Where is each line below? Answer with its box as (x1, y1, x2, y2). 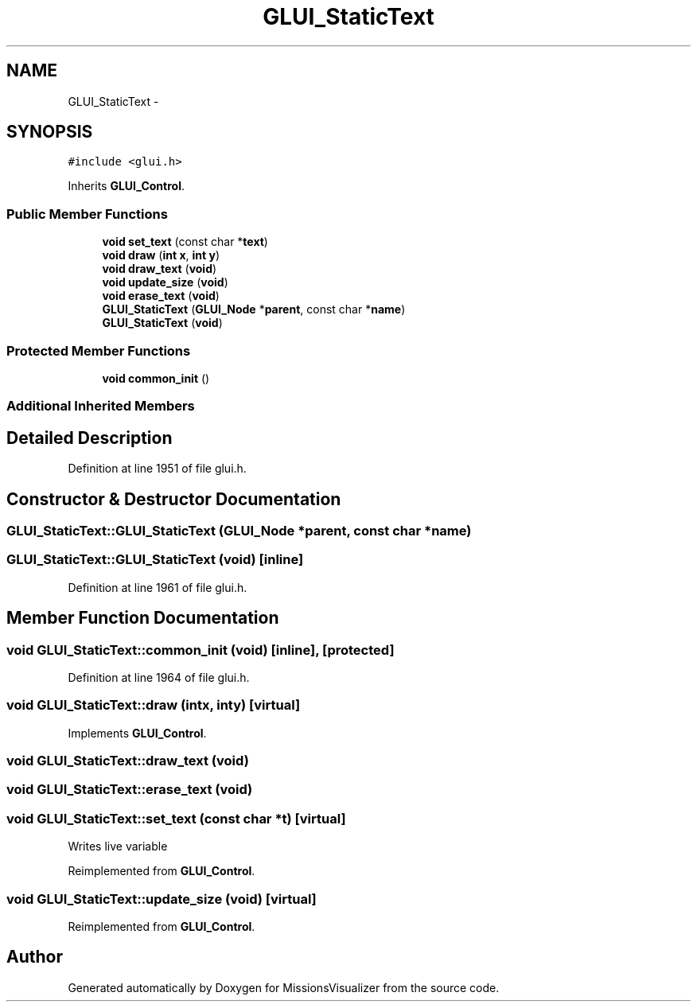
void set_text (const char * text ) (102, 235, 268, 249)
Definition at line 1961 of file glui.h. (68, 580, 247, 594)
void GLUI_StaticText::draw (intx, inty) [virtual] (6, 697, 301, 714)
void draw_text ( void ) (102, 262, 217, 276)
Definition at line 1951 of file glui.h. (68, 461, 247, 476)
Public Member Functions (6, 205, 168, 222)
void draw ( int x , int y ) (102, 248, 220, 263)
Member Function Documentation (6, 608, 279, 629)
